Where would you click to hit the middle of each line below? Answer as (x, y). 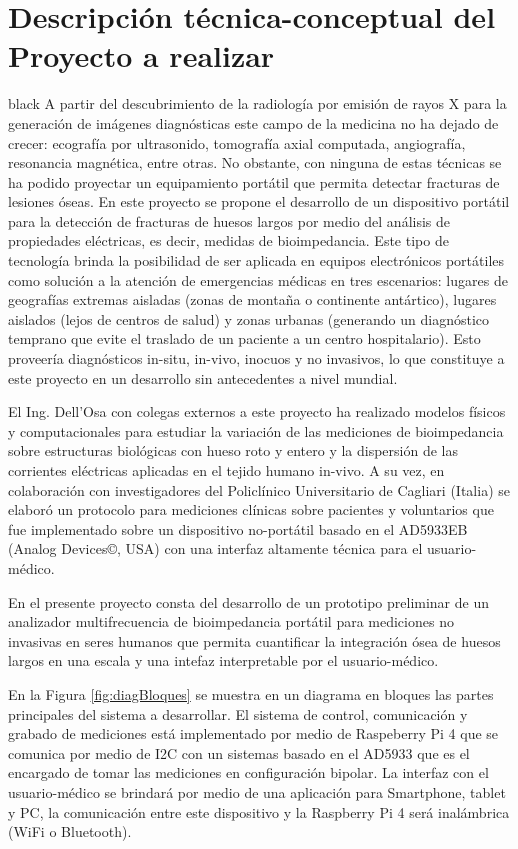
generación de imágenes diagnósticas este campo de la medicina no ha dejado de (253, 122)
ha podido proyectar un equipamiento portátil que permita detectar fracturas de (254, 181)
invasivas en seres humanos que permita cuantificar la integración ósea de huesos (254, 640)
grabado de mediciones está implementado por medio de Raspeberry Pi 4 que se (253, 733)
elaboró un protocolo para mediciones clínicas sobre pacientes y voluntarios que (251, 509)
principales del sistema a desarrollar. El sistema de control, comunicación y (238, 713)
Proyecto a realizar (141, 55)
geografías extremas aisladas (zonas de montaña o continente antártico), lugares (252, 299)
